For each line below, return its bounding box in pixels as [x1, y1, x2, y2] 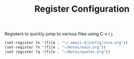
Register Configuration [34, 3, 130, 15]
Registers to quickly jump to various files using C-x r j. [4, 31, 114, 37]
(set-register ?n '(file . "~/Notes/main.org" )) [4, 45, 106, 50]
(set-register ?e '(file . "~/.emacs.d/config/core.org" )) [4, 40, 128, 45]
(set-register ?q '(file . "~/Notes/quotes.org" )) [4, 49, 110, 54]
